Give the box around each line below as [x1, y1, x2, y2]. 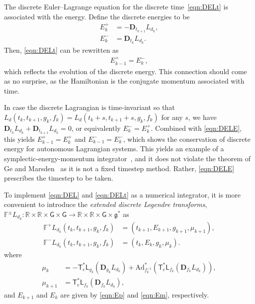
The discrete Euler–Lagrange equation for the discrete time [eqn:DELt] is [4, 1, 228, 11]
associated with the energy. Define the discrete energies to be [4, 11, 190, 21]
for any [161, 112, 183, 122]
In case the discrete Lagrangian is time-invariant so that [4, 102, 175, 112]
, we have [188, 112, 217, 122]
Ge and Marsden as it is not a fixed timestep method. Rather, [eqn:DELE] [4, 163, 235, 173]
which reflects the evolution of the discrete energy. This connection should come [4, 66, 247, 76]
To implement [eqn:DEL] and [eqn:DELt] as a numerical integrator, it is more [4, 189, 241, 200]
